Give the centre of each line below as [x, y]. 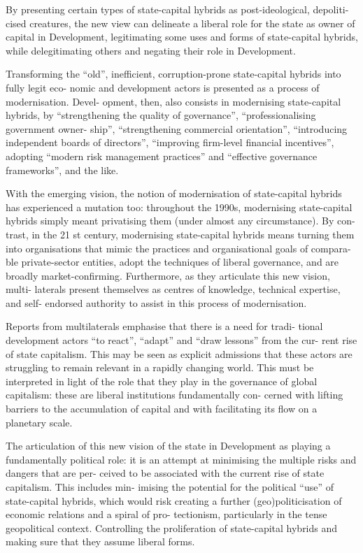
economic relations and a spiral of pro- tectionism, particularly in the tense [166, 514]
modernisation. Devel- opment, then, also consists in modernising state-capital [173, 101]
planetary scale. [39, 422]
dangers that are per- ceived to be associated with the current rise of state [165, 473]
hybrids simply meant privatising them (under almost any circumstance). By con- [180, 221]
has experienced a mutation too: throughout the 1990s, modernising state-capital [179, 207]
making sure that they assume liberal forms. [100, 541]
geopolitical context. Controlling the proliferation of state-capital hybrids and [172, 527]
